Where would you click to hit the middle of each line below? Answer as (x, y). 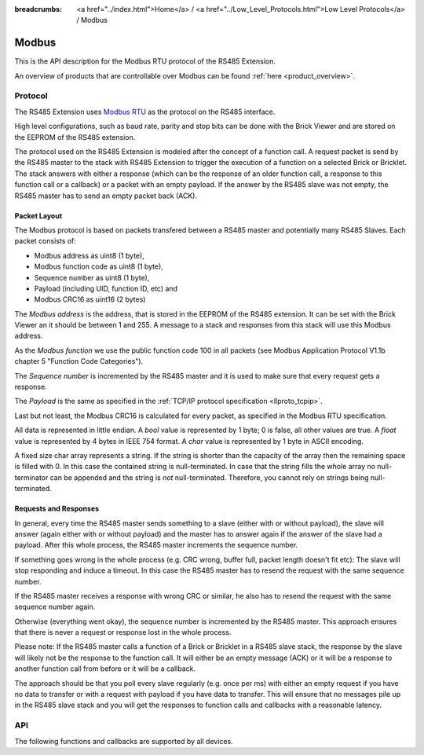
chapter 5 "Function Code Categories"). (79, 361)
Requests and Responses (57, 509)
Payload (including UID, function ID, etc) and (106, 288)
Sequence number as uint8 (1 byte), (92, 277)
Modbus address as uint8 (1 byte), (89, 255)
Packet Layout (38, 215)
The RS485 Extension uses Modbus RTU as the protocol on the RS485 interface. (145, 112)
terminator (31, 477)
